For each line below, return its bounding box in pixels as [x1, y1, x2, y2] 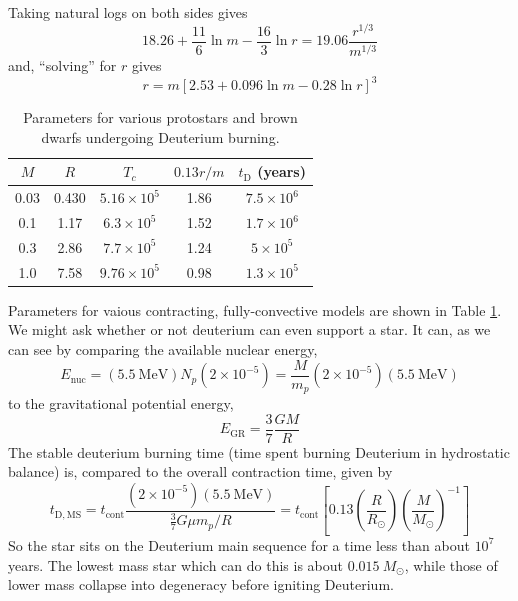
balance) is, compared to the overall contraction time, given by [8, 461, 393, 482]
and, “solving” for [8, 55, 117, 76]
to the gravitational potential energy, [8, 393, 234, 414]
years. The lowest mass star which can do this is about [8, 554, 344, 575]
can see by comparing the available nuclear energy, [8, 339, 318, 360]
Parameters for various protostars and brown [23, 107, 298, 128]
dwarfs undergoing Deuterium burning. [41, 126, 280, 147]
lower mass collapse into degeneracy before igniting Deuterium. [8, 574, 394, 595]
